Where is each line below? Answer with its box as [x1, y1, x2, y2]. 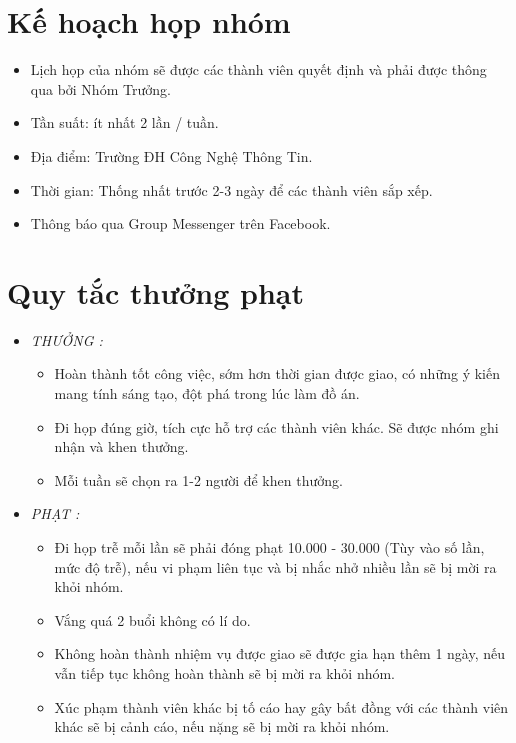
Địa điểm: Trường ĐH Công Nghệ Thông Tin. [30, 145, 313, 166]
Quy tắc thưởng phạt [7, 271, 304, 312]
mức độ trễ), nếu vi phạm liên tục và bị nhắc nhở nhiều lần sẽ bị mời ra [54, 556, 497, 577]
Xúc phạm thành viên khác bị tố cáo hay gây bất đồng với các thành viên [54, 696, 509, 717]
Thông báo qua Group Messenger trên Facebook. [30, 213, 331, 234]
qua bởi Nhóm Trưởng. [30, 78, 171, 99]
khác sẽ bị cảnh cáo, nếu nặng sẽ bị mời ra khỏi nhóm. [54, 716, 390, 737]
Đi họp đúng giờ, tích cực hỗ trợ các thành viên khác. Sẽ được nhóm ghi [54, 416, 499, 437]
